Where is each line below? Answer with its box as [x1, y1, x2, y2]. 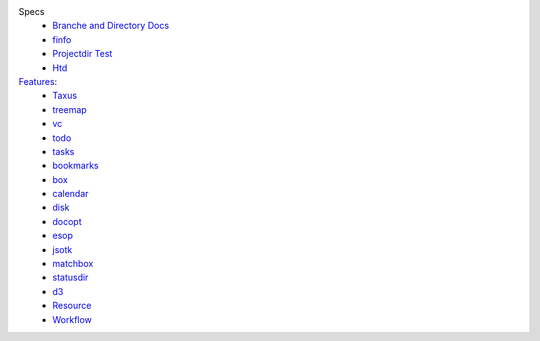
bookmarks [52, 160, 99, 172]
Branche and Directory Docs [52, 20, 170, 32]
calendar [52, 188, 89, 200]
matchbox [52, 258, 94, 270]
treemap [52, 103, 87, 115]
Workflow [52, 313, 92, 325]
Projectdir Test [52, 48, 113, 60]
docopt [52, 215, 82, 227]
